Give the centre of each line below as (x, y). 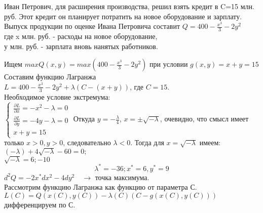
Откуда (84, 119)
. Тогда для (147, 142)
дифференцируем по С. (40, 205)
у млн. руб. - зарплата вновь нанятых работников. (81, 46)
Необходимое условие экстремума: (57, 96)
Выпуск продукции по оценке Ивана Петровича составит (92, 26)
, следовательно (87, 142)
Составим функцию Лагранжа (50, 77)
